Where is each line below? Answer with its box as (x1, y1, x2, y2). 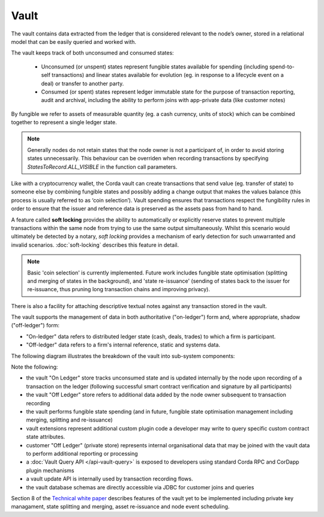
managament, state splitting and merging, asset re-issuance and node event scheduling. (11, 503, 230, 510)
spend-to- (269, 63, 295, 70)
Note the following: (11, 363, 58, 370)
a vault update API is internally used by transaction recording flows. (26, 475, 193, 483)
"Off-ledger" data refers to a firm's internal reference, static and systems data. (26, 341, 220, 348)
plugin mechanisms (26, 467, 74, 474)
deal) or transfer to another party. (41, 80, 124, 87)
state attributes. (26, 433, 65, 441)
